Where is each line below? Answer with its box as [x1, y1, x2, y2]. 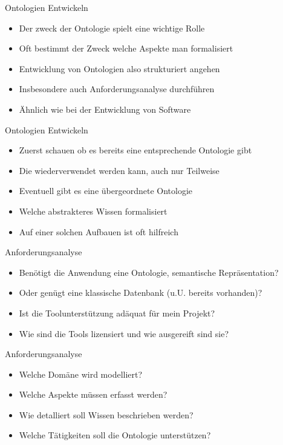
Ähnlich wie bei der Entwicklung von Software [19, 102, 191, 115]
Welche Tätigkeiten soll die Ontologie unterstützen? [19, 429, 211, 441]
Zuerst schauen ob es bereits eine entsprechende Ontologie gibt [19, 144, 252, 156]
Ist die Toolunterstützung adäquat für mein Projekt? [19, 306, 215, 319]
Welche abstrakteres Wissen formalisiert [19, 204, 168, 217]
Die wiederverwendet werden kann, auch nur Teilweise [19, 164, 220, 176]
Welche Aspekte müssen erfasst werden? [19, 388, 168, 401]
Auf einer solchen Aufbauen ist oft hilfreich [19, 225, 178, 238]
